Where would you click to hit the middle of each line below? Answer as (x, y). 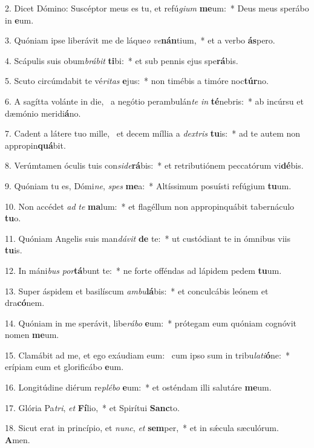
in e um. (19, 20)
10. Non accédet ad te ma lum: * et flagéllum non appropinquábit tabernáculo (150, 206)
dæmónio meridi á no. (43, 113)
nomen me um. (32, 335)
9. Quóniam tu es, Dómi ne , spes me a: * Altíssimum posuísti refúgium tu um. (148, 185)
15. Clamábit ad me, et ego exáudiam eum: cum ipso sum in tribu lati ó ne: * (147, 355)
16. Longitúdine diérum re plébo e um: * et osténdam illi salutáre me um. (138, 387)
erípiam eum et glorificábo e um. (64, 367)
